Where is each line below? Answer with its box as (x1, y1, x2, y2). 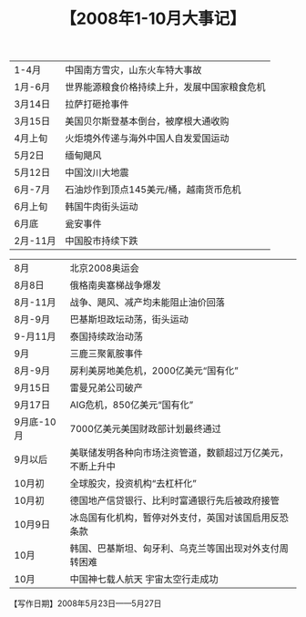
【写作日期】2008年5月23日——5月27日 (9, 598, 162, 609)
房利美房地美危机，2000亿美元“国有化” (69, 365, 239, 377)
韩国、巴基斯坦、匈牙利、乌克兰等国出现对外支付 (69, 542, 280, 555)
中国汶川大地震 (65, 166, 129, 179)
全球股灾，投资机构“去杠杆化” (69, 478, 198, 490)
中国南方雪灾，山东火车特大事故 (65, 64, 202, 77)
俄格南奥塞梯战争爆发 (69, 279, 162, 292)
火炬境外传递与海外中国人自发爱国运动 (65, 132, 229, 145)
